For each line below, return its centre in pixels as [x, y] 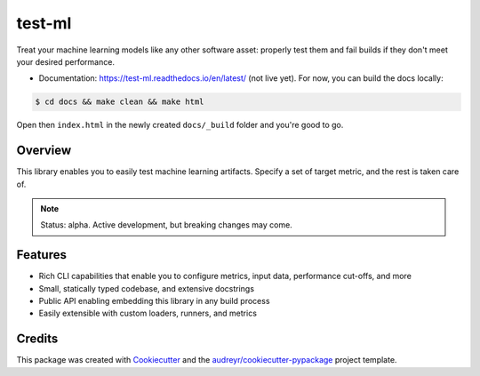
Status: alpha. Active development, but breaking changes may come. [166, 225]
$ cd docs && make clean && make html [120, 102]
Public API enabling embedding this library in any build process [154, 301]
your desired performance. [66, 61]
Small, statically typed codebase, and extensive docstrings [147, 288]
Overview [44, 151]
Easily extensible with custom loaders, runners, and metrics [148, 313]
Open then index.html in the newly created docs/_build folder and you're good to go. [180, 125]
